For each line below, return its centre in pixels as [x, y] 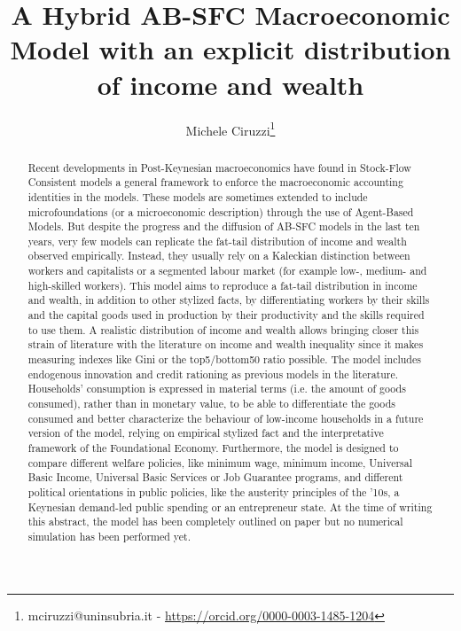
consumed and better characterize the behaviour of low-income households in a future [226, 418]
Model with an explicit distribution [230, 49]
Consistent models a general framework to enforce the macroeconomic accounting [215, 182]
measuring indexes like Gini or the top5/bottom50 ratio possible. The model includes [224, 359]
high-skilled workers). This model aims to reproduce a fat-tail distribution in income [223, 285]
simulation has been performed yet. [109, 536]
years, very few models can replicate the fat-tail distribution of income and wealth [217, 241]
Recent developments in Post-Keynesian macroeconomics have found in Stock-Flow [219, 167]
